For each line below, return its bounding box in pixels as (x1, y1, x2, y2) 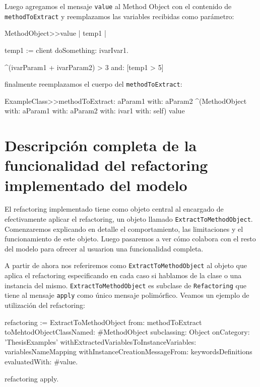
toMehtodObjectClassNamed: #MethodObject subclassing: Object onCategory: (5, 327, 250, 337)
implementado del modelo (5, 174, 187, 195)
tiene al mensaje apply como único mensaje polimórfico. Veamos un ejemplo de (5, 290, 249, 300)
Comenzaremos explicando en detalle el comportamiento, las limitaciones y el (5, 223, 243, 234)
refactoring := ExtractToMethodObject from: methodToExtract (5, 316, 202, 327)
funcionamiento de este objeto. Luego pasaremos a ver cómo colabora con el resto (5, 233, 256, 244)
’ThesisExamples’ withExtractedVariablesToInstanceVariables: (5, 336, 197, 347)
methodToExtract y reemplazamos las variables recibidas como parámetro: (5, 11, 234, 21)
